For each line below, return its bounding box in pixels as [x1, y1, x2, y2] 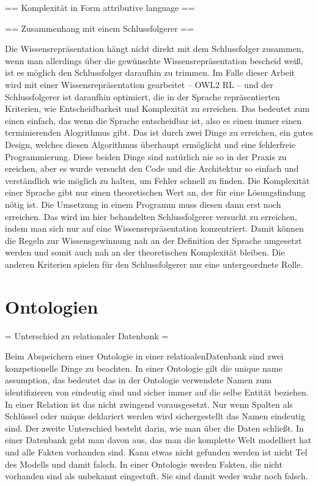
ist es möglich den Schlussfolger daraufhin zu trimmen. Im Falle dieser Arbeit [5, 66, 295, 79]
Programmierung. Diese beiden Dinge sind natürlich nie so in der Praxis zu [5, 150, 287, 163]
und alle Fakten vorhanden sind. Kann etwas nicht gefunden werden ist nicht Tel [5, 445, 308, 458]
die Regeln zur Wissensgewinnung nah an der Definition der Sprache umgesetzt [5, 234, 302, 246]
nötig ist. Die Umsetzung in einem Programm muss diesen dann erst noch [5, 197, 281, 210]
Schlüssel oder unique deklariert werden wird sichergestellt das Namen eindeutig [5, 410, 306, 422]
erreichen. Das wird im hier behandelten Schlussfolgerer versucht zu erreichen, [5, 210, 297, 223]
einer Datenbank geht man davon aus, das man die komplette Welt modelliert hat [5, 433, 312, 446]
